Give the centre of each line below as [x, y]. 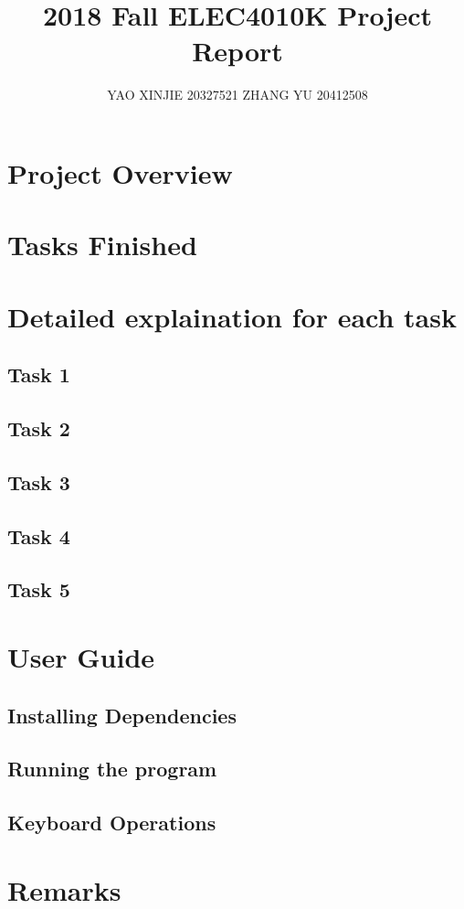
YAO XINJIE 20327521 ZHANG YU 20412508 [237, 95]
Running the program [112, 769]
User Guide [81, 656]
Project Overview [120, 172]
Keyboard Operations [112, 823]
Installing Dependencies [122, 715]
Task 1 [39, 374]
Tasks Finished [102, 245]
